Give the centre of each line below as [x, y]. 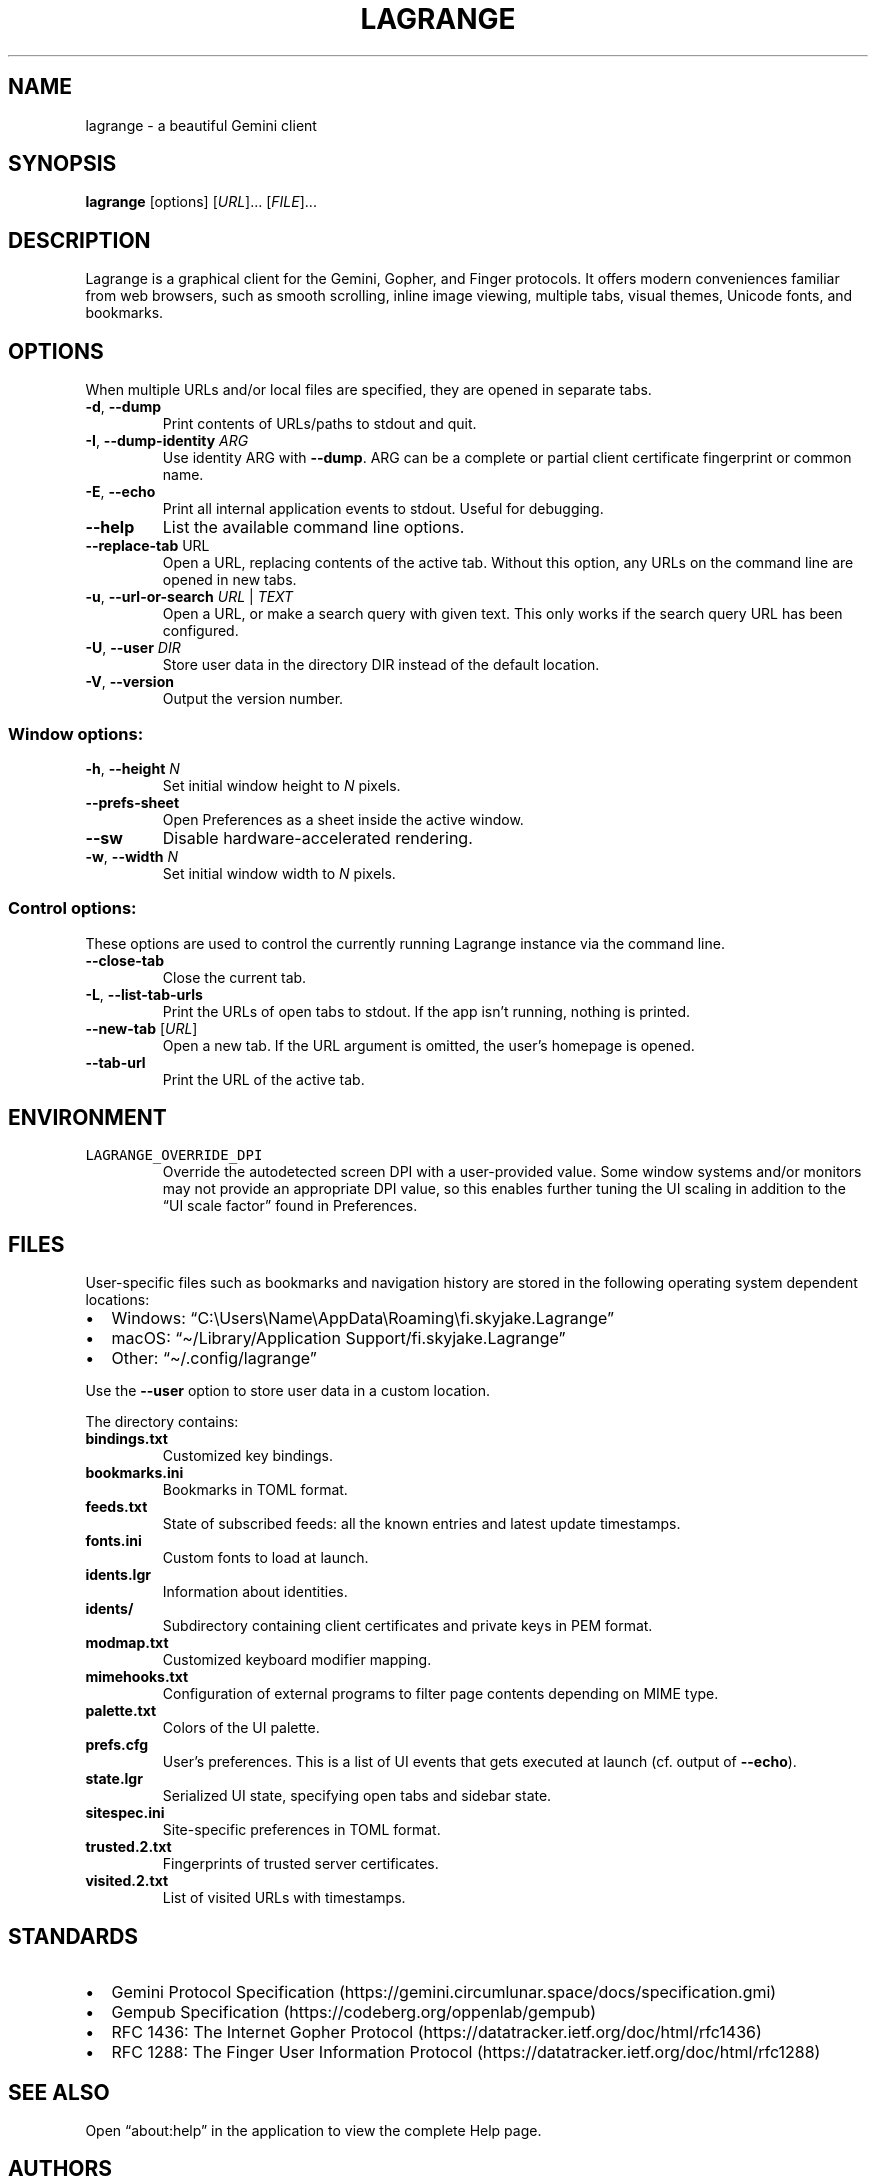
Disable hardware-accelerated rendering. [317, 837]
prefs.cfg [117, 1745]
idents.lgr [118, 1575]
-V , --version [129, 682]
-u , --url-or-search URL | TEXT [189, 597]
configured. [200, 631]
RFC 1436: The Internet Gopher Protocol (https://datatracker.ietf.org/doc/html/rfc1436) [436, 2032]
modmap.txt [127, 1643]
